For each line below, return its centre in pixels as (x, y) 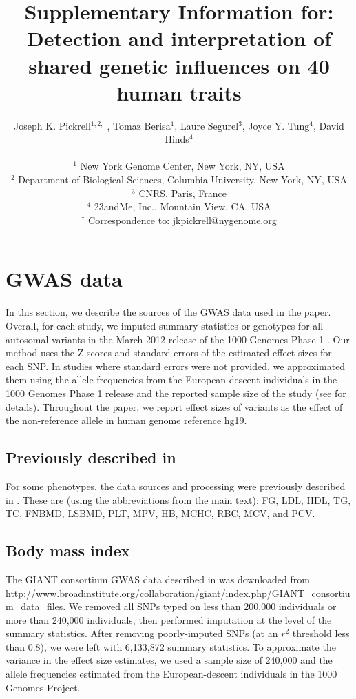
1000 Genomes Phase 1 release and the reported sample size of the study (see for (176, 393)
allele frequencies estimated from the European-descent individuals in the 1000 (171, 674)
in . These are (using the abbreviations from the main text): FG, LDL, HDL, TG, (178, 499)
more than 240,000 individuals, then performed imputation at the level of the (169, 619)
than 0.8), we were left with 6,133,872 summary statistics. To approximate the (171, 646)
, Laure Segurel (207, 125)
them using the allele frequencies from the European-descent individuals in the (171, 379)
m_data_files (34, 606)
